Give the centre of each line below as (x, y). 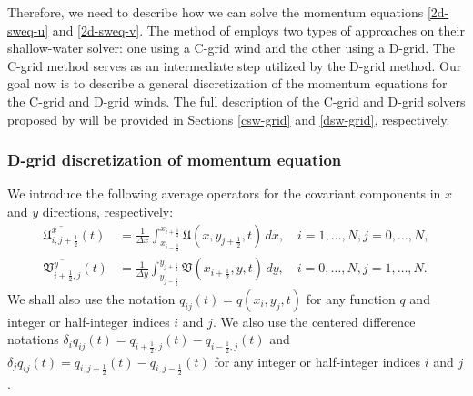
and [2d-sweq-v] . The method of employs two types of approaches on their (258, 30)
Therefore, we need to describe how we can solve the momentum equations (216, 12)
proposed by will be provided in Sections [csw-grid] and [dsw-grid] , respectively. (229, 119)
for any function (351, 298)
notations (33, 339)
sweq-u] (28, 30)
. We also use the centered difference (314, 321)
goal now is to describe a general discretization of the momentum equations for (227, 83)
